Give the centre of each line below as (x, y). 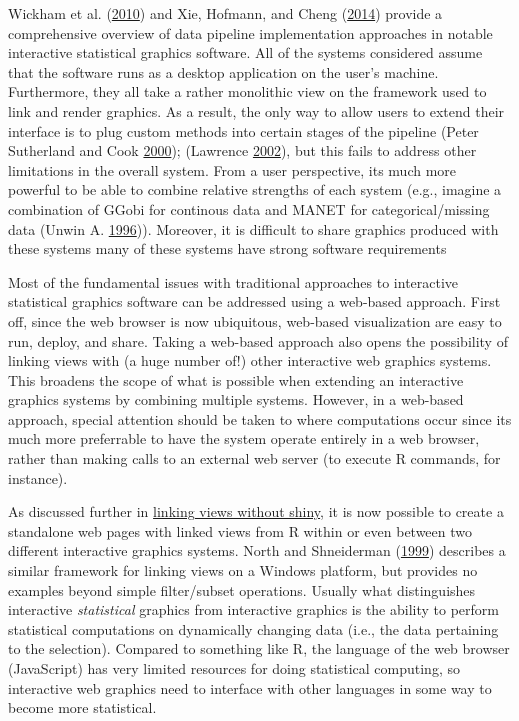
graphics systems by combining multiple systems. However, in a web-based (236, 399)
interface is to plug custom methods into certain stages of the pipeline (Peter (243, 130)
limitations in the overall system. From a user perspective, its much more (232, 169)
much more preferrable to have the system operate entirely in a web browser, (244, 438)
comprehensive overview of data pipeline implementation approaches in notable (250, 32)
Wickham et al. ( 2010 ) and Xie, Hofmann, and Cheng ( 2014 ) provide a (225, 13)
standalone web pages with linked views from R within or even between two (240, 530)
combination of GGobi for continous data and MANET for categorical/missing (249, 208)
